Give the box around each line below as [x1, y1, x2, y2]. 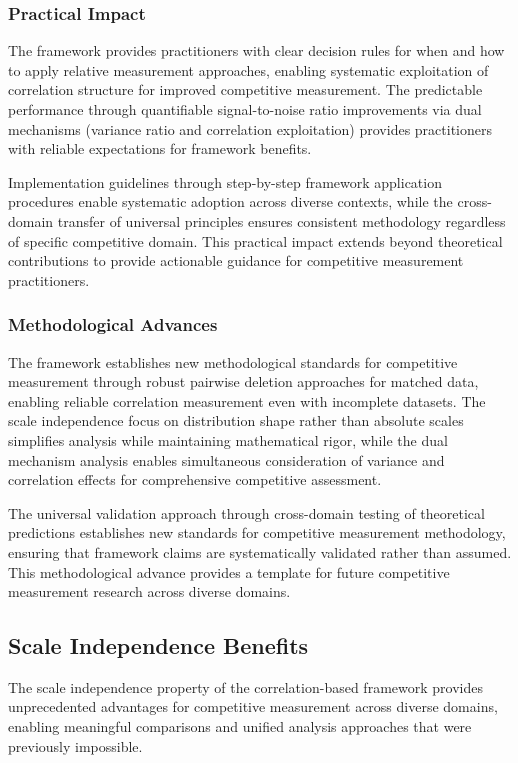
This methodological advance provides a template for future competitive [8, 561, 450, 582]
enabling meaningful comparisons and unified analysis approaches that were [8, 716, 472, 737]
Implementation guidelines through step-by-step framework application [8, 171, 442, 192]
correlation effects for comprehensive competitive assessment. [8, 469, 382, 490]
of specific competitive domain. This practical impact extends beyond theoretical [8, 230, 503, 251]
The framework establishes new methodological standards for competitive [8, 351, 458, 372]
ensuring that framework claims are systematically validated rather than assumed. [8, 541, 512, 562]
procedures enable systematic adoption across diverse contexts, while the [8, 191, 453, 212]
